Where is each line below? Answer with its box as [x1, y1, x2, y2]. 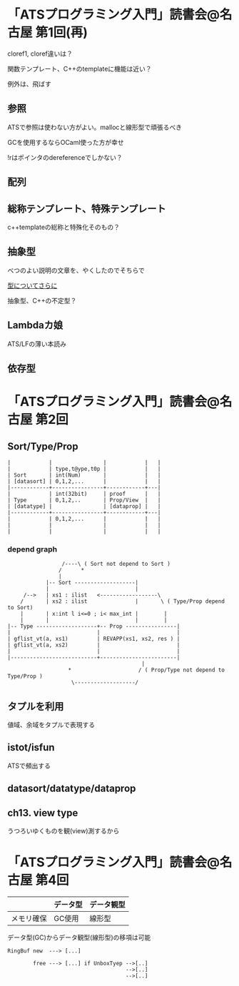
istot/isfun [7, 741, 55, 753]
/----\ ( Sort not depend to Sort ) [61, 561, 171, 568]
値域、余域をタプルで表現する [7, 721, 95, 729]
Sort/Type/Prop [7, 440, 78, 452]
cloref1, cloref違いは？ [7, 49, 73, 58]
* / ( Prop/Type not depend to [68, 666, 225, 674]
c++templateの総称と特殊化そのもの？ [7, 223, 120, 231]
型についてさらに [7, 281, 58, 290]
